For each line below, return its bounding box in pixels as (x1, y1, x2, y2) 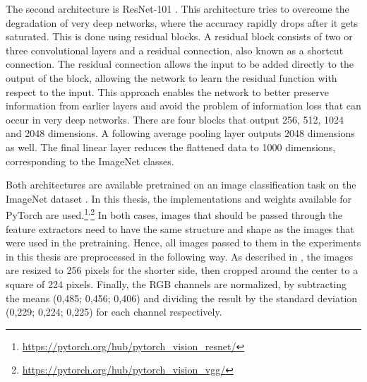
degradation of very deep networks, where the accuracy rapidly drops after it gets (6, 15, 359, 30)
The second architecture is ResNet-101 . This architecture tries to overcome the (6, 1, 349, 16)
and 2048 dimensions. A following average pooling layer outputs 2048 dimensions (6, 126, 355, 141)
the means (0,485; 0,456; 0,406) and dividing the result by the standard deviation (6, 290, 358, 305)
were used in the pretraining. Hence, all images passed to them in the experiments (6, 235, 361, 250)
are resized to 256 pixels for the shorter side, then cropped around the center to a (6, 263, 359, 277)
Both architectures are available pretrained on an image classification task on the (6, 177, 356, 192)
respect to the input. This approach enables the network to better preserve (6, 84, 329, 99)
